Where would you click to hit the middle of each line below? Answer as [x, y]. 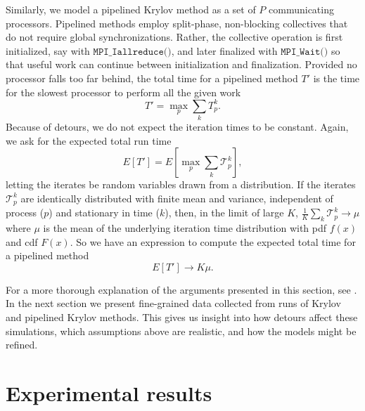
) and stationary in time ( [104, 213]
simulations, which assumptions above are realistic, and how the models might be [181, 331]
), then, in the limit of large [224, 213]
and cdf [22, 241]
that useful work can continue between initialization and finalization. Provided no [181, 64]
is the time [337, 78]
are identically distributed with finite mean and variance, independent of [177, 198]
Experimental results [109, 392]
